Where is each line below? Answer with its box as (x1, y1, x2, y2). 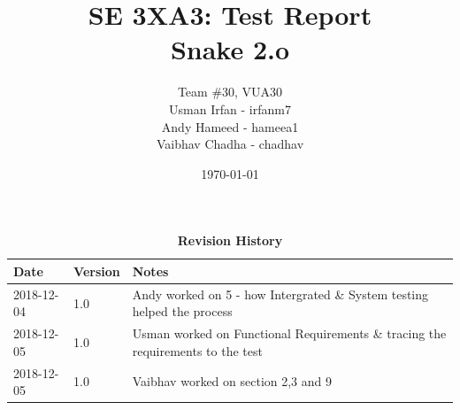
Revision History (177, 231, 283, 250)
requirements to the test (132, 341, 263, 360)
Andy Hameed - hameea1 (161, 117, 299, 135)
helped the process (132, 302, 233, 321)
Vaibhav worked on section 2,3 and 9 (132, 372, 333, 391)
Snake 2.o (170, 31, 290, 67)
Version (73, 261, 120, 280)
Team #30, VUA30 (177, 82, 283, 101)
